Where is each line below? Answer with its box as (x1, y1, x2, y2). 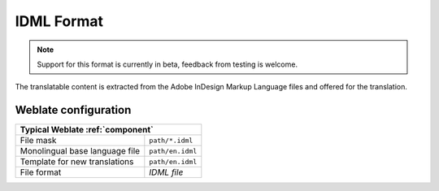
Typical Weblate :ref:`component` (20, 124, 154, 136)
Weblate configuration (15, 103, 132, 117)
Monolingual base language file (20, 145, 141, 157)
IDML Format (15, 12, 104, 30)
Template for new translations (20, 156, 134, 167)
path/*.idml (149, 136, 193, 145)
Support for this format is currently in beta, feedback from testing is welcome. (37, 59, 298, 69)
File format (20, 167, 62, 178)
